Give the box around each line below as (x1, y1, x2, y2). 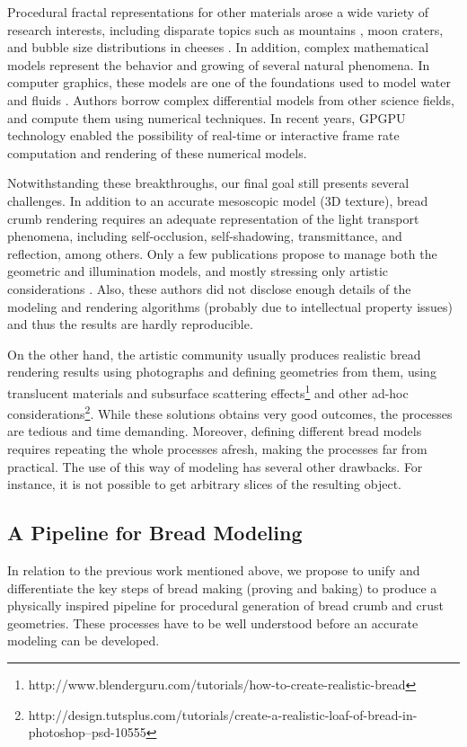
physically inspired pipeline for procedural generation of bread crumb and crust (7, 596, 444, 615)
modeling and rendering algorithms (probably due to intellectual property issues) (7, 297, 454, 316)
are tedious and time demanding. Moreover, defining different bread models (7, 422, 422, 440)
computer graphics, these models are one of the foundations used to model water (7, 73, 452, 92)
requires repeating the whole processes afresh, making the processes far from (7, 439, 427, 458)
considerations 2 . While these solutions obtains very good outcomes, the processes (7, 402, 453, 422)
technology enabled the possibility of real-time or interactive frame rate (7, 126, 400, 145)
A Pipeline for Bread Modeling (7, 519, 303, 547)
